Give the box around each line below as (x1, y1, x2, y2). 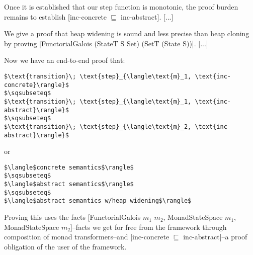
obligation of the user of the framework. (4, 241, 127, 251)
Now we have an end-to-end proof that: (4, 55, 125, 65)
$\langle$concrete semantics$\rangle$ (4, 163, 134, 171)
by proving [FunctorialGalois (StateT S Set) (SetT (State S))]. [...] (4, 38, 208, 48)
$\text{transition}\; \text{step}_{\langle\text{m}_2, (4, 123, 192, 130)
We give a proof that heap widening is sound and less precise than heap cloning (4, 28, 249, 39)
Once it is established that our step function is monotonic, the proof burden (4, 2, 238, 12)
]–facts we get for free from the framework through (70, 221, 227, 232)
